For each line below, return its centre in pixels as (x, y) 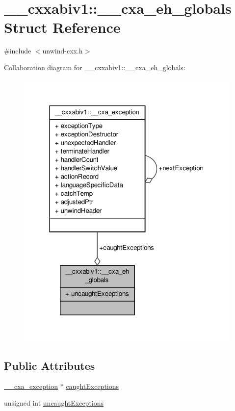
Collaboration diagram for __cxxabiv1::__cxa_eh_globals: (95, 67)
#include (18, 51)
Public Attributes (50, 366)
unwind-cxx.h (63, 51)
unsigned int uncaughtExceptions (54, 402)
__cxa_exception (31, 386)
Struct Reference (62, 27)
